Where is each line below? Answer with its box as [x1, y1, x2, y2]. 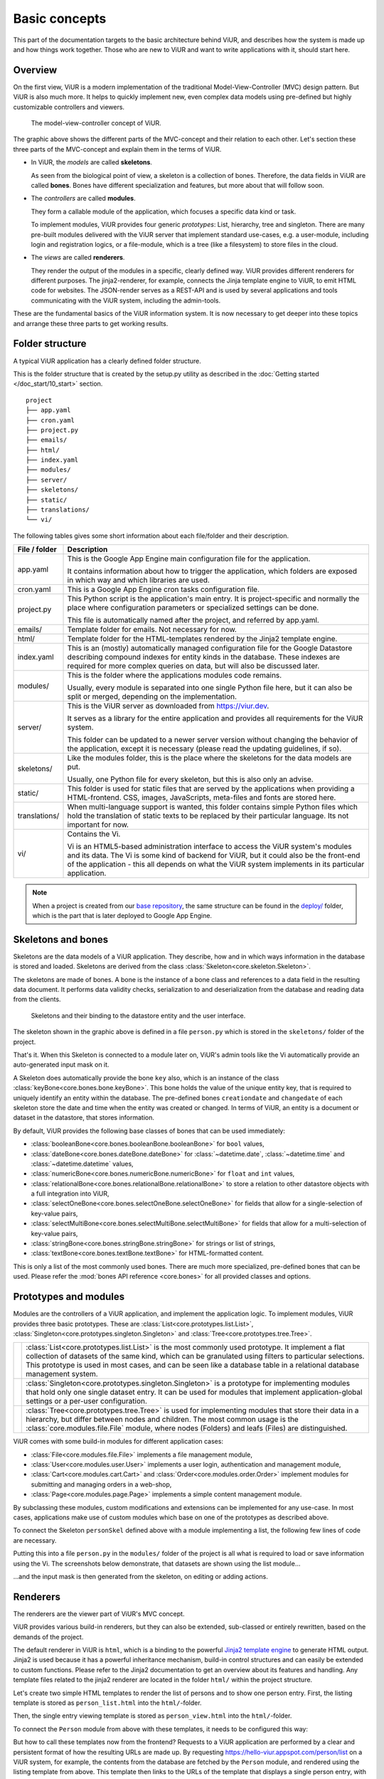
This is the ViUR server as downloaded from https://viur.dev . [67, 701, 270, 711]
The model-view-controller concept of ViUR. [31, 119, 161, 127]
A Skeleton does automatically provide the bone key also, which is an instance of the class [13, 1073, 279, 1082]
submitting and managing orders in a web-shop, [31, 1480, 172, 1489]
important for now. [67, 820, 129, 830]
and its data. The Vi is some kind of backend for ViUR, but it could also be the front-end [67, 850, 361, 860]
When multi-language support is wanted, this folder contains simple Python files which [67, 802, 358, 812]
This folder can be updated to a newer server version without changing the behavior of [67, 735, 358, 745]
